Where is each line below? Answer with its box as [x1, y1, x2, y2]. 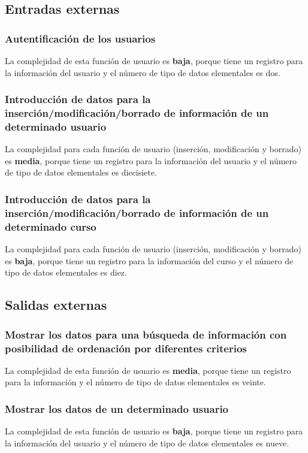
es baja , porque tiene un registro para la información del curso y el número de [5, 254, 294, 267]
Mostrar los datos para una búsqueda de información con [5, 327, 287, 342]
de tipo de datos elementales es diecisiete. [5, 166, 157, 179]
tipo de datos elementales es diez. [5, 266, 127, 279]
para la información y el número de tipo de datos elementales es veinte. [5, 376, 266, 388]
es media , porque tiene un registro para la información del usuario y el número [5, 154, 297, 167]
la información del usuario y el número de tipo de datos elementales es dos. [5, 66, 280, 78]
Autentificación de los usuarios [5, 31, 156, 46]
